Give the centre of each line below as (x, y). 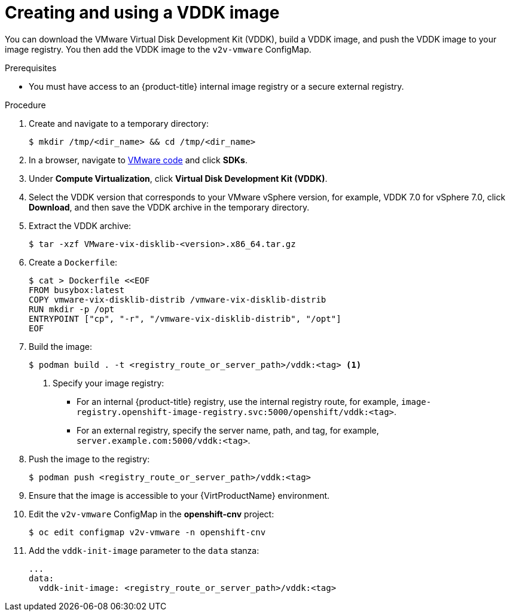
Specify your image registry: (109, 383)
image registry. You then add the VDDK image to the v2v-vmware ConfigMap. (158, 49)
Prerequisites (31, 68)
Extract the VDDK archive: (80, 225)
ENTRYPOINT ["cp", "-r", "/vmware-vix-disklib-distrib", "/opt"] (185, 318)
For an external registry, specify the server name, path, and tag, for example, (228, 430)
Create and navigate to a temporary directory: (119, 123)
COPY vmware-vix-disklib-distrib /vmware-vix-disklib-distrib (178, 299)
